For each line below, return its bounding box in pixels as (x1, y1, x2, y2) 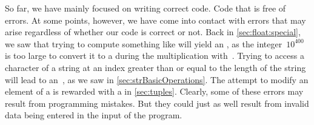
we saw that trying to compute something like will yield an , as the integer (5, 37, 282, 50)
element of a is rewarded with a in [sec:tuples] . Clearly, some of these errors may (5, 85, 304, 98)
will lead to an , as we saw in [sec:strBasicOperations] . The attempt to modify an (5, 73, 309, 86)
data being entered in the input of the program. (5, 109, 182, 121)
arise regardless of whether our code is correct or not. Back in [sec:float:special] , (5, 25, 301, 38)
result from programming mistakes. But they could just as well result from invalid (5, 96, 309, 109)
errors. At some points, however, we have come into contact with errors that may (5, 13, 306, 26)
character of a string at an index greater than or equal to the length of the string (5, 61, 306, 73)
